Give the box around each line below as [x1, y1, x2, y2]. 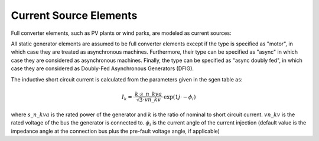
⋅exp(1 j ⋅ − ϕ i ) [161, 93, 196, 101]
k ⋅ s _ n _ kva [135, 90, 162, 97]
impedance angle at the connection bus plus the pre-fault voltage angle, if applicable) [11, 127, 220, 135]
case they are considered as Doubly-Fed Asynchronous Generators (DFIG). [11, 65, 194, 72]
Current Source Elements [11, 9, 138, 22]
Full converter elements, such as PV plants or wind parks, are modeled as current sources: [11, 29, 232, 37]
